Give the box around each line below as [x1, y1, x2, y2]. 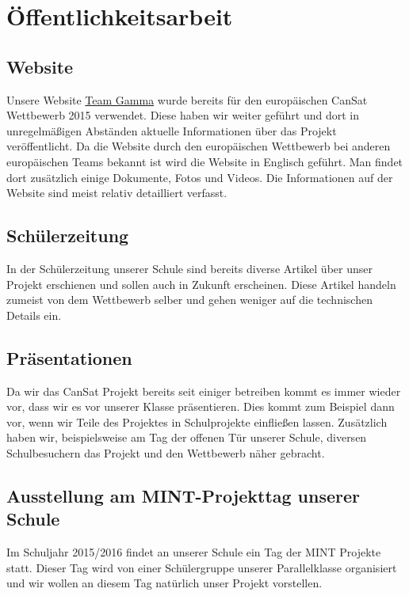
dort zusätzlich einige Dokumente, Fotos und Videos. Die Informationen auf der [6, 169, 393, 185]
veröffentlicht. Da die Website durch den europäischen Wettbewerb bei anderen [6, 138, 391, 154]
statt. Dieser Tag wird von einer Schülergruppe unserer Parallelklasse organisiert [6, 559, 397, 575]
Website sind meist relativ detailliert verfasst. [6, 184, 227, 201]
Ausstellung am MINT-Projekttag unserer [6, 483, 361, 507]
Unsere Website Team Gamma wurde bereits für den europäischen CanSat [6, 91, 368, 108]
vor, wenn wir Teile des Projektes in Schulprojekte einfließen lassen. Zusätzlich [6, 413, 388, 430]
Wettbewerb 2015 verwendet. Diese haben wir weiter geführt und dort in [6, 107, 360, 123]
